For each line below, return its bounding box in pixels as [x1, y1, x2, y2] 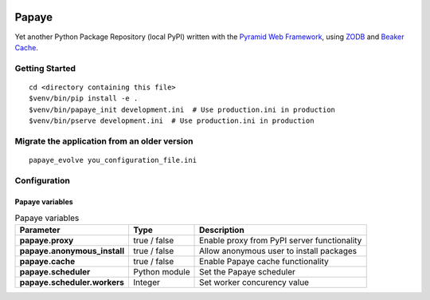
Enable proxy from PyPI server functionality [199, 235, 362, 247]
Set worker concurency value [199, 277, 310, 288]
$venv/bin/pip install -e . [29, 94, 139, 103]
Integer [132, 277, 161, 288]
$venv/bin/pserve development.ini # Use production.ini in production [29, 116, 315, 125]
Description [199, 224, 244, 235]
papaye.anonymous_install [19, 246, 125, 257]
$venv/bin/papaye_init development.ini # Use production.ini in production [29, 105, 336, 114]
